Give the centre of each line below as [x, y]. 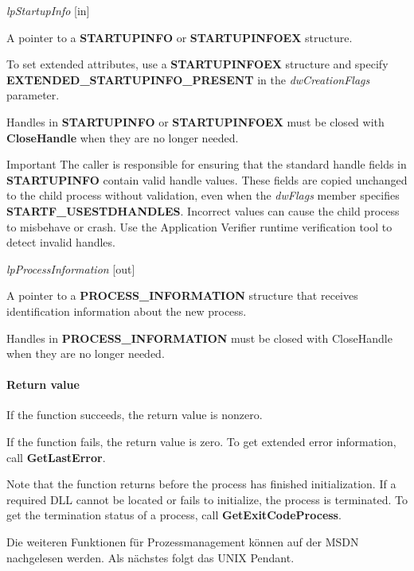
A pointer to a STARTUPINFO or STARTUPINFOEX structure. [180, 37]
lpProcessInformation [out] [71, 268]
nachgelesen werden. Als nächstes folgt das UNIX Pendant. [150, 557]
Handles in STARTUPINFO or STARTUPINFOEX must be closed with [195, 121]
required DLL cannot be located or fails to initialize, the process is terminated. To [207, 499]
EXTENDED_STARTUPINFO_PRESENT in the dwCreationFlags [188, 79]
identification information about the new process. [127, 311]
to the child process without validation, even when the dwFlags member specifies [203, 195]
